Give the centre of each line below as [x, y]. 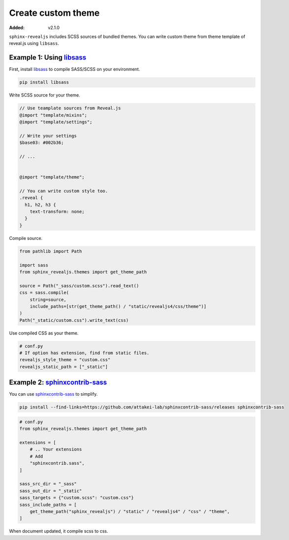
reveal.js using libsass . [34, 43]
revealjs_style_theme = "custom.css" [65, 360]
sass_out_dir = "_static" [51, 491]
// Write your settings [48, 136]
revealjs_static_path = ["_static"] [64, 367]
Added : [17, 28]
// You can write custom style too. [64, 191]
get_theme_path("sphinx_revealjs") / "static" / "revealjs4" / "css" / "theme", [130, 511]
